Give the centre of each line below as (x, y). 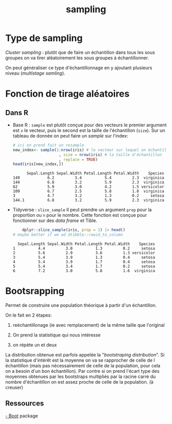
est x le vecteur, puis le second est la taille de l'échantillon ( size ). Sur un (89, 130)
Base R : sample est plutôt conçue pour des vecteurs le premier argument (90, 125)
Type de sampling (44, 38)
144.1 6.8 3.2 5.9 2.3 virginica (89, 200)
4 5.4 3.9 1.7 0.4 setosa (84, 262)
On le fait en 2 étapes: (29, 315)
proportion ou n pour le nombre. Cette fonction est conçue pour (80, 215)
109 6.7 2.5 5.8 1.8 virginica (89, 191)
